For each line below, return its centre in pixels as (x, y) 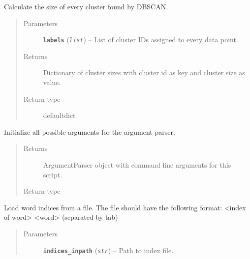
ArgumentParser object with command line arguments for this (137, 165)
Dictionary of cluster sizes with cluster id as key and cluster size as (144, 72)
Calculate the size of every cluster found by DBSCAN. (86, 6)
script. (53, 174)
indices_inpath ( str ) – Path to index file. (108, 250)
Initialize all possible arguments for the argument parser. (90, 131)
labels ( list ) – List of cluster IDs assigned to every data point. (141, 40)
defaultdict (59, 115)
